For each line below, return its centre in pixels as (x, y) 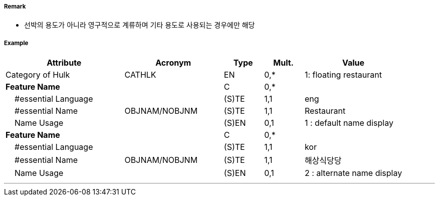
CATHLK (140, 75)
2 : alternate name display (353, 173)
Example (16, 43)
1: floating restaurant (343, 75)
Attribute (64, 63)
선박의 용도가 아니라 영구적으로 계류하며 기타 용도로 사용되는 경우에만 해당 (140, 25)
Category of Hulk (38, 75)
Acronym (173, 63)
